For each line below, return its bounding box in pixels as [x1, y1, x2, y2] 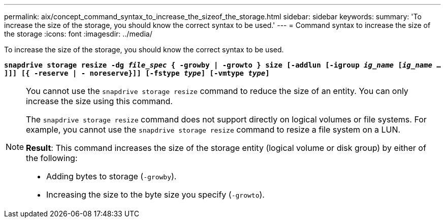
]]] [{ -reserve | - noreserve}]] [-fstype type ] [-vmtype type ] [4, 69, 270, 77]
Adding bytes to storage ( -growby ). [46, 171, 177, 181]
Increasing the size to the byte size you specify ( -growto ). [46, 189, 265, 200]
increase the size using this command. [26, 96, 173, 106]
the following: [26, 153, 78, 163]
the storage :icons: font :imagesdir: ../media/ [4, 29, 152, 38]
